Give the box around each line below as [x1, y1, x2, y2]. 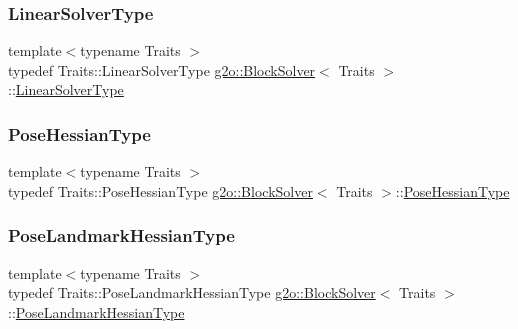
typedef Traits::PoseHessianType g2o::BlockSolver [8, 180, 313, 201]
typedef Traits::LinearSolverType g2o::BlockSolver [8, 59, 316, 80]
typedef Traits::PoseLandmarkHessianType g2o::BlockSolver [8, 282, 376, 303]
